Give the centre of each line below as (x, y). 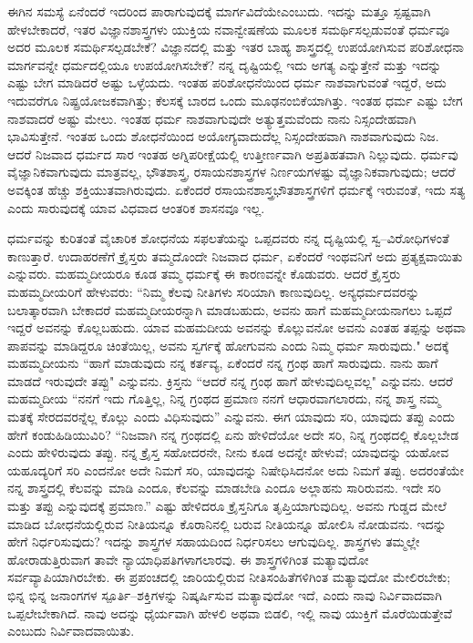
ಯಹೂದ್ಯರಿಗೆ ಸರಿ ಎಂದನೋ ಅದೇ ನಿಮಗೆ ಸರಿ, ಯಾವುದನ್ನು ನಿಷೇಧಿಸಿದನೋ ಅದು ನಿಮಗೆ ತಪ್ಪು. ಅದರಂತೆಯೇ (236, 469)
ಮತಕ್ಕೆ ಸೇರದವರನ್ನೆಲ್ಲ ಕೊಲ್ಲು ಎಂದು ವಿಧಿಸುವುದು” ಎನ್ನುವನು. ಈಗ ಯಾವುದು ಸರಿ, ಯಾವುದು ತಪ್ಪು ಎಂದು (231, 417)
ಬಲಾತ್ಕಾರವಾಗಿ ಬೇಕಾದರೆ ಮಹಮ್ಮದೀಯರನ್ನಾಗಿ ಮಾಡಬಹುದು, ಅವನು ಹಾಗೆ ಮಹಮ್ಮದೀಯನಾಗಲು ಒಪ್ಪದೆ (230, 309)
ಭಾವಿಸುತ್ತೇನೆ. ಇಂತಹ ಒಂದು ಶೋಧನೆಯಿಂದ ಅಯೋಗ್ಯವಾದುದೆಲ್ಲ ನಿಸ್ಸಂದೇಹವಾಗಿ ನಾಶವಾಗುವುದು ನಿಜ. (223, 136)
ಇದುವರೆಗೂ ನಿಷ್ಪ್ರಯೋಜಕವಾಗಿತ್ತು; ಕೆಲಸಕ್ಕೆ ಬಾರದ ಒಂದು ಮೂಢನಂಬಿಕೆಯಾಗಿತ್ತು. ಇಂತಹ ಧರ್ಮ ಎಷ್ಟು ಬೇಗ (235, 100)
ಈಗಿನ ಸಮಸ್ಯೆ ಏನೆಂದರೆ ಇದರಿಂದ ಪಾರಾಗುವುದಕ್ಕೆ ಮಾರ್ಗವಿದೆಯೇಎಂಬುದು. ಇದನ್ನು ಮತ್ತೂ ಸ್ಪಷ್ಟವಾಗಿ (219, 11)
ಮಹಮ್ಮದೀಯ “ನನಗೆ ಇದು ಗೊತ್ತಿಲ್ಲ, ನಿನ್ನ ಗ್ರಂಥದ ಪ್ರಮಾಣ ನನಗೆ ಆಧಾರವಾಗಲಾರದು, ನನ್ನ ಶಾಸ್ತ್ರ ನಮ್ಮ (224, 398)
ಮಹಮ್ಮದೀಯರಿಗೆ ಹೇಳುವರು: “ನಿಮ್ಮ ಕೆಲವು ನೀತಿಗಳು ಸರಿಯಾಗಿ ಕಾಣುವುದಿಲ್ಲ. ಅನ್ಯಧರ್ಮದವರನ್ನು (214, 291)
